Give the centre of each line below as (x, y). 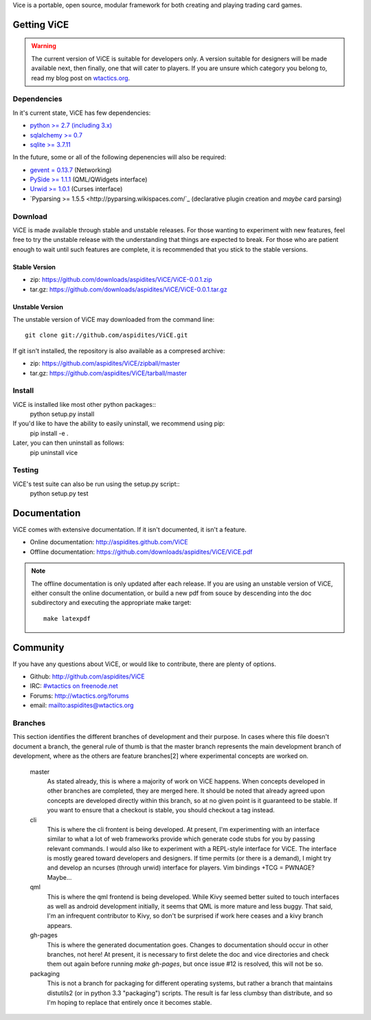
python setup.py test (59, 494)
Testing (26, 470)
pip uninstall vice (54, 452)
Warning (44, 46)
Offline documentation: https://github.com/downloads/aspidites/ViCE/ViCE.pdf (141, 552)
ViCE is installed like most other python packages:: (84, 404)
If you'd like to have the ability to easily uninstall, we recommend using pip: (119, 423)
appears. (59, 925)
